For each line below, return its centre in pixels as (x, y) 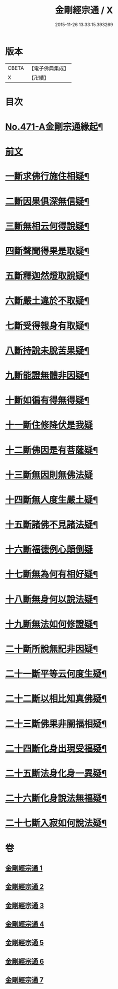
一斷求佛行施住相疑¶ (47, 177)
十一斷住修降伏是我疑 (49, 425)
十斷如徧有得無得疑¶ (47, 401)
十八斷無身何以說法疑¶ (52, 599)
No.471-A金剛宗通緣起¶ (54, 127)
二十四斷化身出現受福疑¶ (56, 749)
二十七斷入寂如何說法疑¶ (56, 823)
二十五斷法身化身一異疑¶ (56, 773)
